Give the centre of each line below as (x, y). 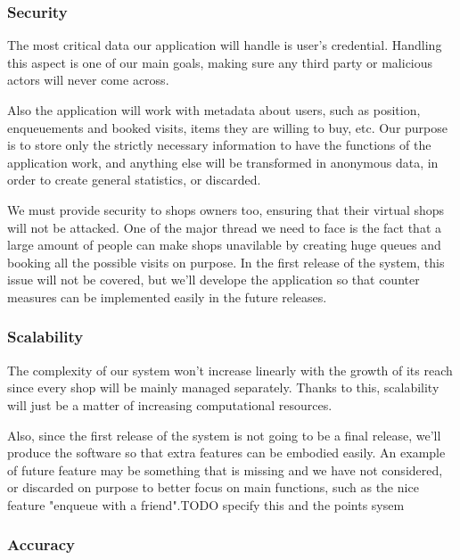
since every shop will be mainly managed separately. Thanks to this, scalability (223, 387)
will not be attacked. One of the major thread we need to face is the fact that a (225, 227)
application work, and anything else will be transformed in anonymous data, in (223, 162)
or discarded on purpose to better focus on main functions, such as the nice (213, 487)
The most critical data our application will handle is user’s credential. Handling (225, 45)
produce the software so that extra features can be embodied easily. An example (226, 453)
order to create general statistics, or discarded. (134, 180)
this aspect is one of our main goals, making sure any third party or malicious (220, 62)
